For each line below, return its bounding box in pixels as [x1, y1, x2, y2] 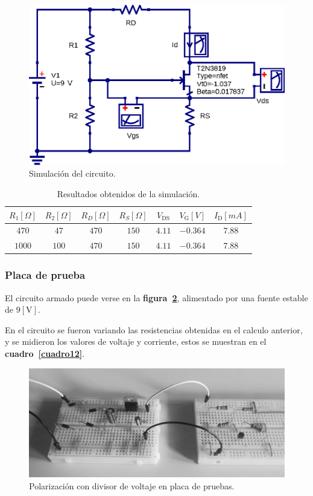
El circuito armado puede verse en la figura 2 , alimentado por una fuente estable [5, 291, 308, 304]
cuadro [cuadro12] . [5, 347, 85, 359]
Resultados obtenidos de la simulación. [57, 187, 200, 200]
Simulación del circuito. [29, 167, 116, 180]
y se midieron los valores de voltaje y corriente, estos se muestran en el [5, 335, 267, 348]
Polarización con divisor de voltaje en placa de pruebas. [29, 479, 235, 492]
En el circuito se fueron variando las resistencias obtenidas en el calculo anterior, [5, 323, 303, 336]
